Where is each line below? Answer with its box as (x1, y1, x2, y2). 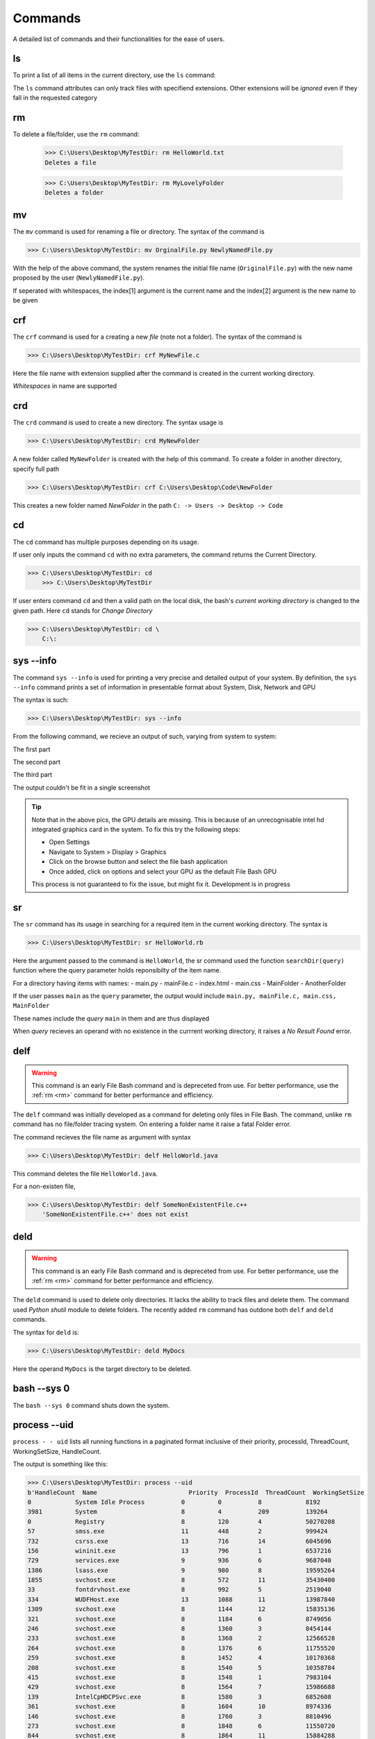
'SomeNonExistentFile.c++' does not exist (42, 1210, 189, 1219)
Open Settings (49, 838, 90, 847)
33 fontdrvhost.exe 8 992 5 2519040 (27, 1586, 332, 1594)
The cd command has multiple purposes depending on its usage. (12, 538, 199, 546)
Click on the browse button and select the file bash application (49, 858, 228, 866)
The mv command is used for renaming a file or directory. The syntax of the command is (12, 227, 265, 236)
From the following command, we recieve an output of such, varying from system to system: (12, 732, 277, 741)
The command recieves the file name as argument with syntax (12, 1132, 191, 1141)
